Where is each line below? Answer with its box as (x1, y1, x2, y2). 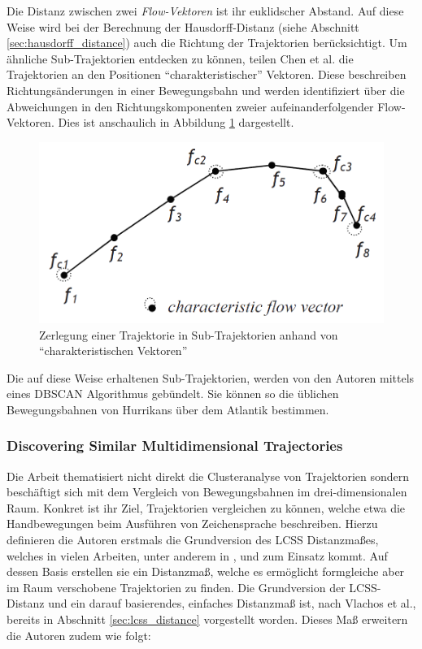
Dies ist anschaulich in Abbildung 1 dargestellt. (58, 114, 294, 131)
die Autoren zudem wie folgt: (7, 626, 151, 643)
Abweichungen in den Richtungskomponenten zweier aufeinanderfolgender (7, 97, 374, 115)
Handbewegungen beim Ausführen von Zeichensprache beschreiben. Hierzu (7, 515, 378, 532)
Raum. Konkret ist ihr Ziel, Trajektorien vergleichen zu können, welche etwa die (7, 499, 406, 516)
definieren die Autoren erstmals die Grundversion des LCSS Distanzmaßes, (7, 531, 379, 548)
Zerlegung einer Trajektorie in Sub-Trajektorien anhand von (39, 326, 338, 343)
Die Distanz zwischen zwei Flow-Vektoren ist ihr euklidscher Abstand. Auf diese (7, 2, 404, 19)
